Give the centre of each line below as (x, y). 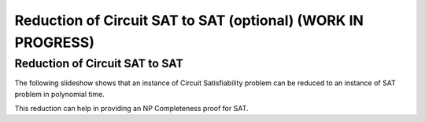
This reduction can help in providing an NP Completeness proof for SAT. (131, 108)
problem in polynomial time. (60, 94)
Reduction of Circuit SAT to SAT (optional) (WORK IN (189, 20)
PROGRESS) (54, 42)
